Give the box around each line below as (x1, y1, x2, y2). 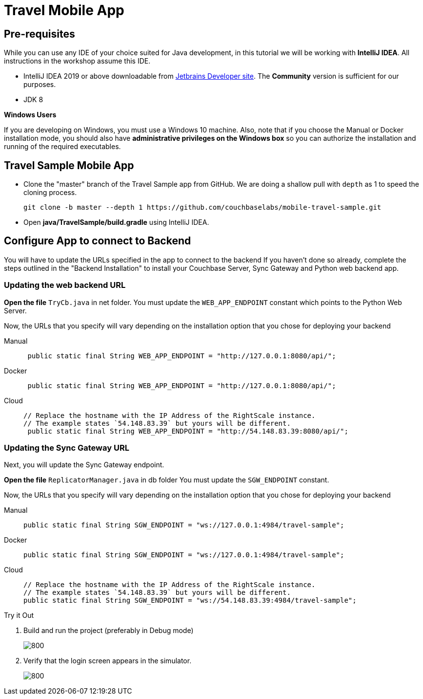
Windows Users (4, 110, 57, 119)
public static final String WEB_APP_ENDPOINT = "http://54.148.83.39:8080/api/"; (27, 427, 348, 435)
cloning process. (23, 188, 77, 197)
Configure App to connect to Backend (4, 235, 191, 247)
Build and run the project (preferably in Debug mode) (23, 626, 194, 635)
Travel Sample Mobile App (4, 159, 134, 172)
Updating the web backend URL (4, 280, 126, 290)
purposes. (23, 80, 56, 89)
